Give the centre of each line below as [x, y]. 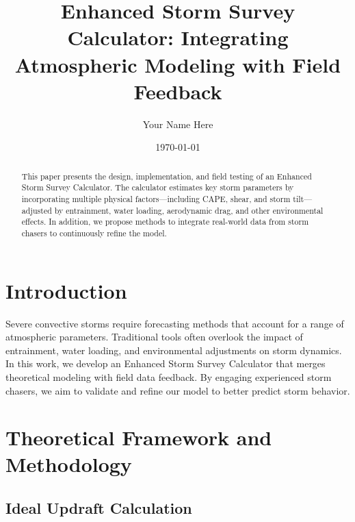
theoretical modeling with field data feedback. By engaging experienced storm [169, 376]
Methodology [69, 464]
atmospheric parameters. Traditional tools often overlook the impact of [154, 337]
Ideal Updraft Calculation [99, 508]
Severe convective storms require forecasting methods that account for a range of [175, 323]
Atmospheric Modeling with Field [178, 64]
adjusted [37, 210]
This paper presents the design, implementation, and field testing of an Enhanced [167, 176]
